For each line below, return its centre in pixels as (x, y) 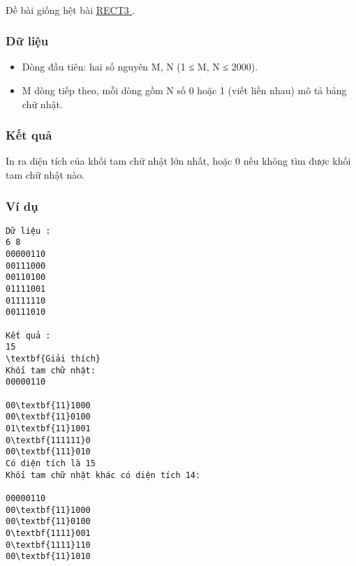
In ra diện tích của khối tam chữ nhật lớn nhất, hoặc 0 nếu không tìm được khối (178, 161)
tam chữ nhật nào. (45, 174)
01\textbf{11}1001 (48, 428)
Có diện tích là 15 (51, 463)
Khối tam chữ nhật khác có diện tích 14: (103, 475)
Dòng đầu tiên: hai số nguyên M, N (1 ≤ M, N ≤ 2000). (140, 67)
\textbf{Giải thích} (53, 359)
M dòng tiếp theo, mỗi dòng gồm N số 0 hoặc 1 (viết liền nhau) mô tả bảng (184, 90)
